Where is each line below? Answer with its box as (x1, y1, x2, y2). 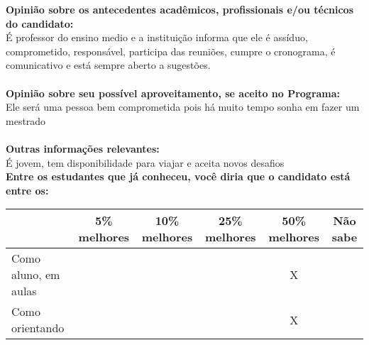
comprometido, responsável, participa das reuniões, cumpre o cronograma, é (6, 43, 336, 58)
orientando (11, 319, 65, 336)
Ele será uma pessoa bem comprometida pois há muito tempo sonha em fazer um (6, 99, 360, 114)
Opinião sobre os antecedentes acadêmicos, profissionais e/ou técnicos (6, 2, 354, 16)
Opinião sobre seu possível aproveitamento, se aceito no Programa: (6, 85, 341, 100)
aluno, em (11, 266, 60, 283)
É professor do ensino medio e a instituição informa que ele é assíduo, (6, 30, 308, 45)
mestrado (6, 113, 46, 128)
